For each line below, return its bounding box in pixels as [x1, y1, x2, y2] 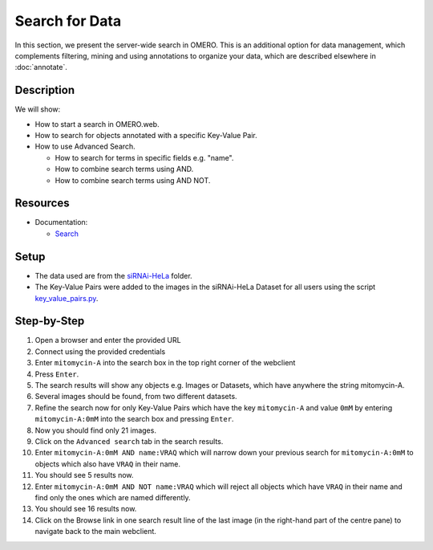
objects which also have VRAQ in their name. [34, 458, 180, 469]
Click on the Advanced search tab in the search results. [34, 436, 224, 446]
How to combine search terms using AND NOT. [55, 175, 211, 185]
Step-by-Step [14, 314, 85, 328]
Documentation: [34, 218, 88, 227]
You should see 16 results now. [34, 504, 137, 514]
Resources [14, 197, 70, 210]
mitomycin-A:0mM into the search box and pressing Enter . [34, 414, 234, 424]
